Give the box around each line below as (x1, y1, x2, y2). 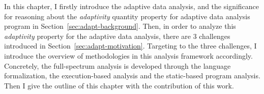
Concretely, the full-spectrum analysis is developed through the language (4, 60, 231, 71)
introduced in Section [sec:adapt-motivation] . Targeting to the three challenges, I (4, 40, 257, 51)
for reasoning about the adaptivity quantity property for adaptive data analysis (4, 11, 250, 21)
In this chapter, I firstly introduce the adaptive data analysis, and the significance (4, 1, 259, 11)
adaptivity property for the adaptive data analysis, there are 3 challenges (4, 30, 230, 41)
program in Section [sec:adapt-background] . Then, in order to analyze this (4, 21, 236, 31)
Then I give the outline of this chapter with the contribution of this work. (4, 80, 234, 90)
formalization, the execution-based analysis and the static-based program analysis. (4, 70, 260, 81)
